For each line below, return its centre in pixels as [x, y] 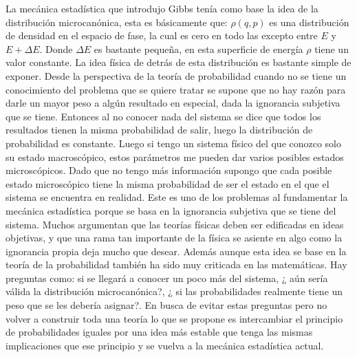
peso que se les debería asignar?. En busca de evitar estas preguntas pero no [166, 305]
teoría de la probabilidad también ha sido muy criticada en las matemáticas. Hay [176, 264]
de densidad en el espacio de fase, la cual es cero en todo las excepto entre [162, 35]
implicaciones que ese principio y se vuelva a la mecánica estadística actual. [165, 345]
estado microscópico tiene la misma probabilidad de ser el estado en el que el [167, 183]
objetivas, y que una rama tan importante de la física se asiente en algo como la [174, 238]
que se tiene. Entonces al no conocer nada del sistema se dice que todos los [163, 116]
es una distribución [309, 22]
